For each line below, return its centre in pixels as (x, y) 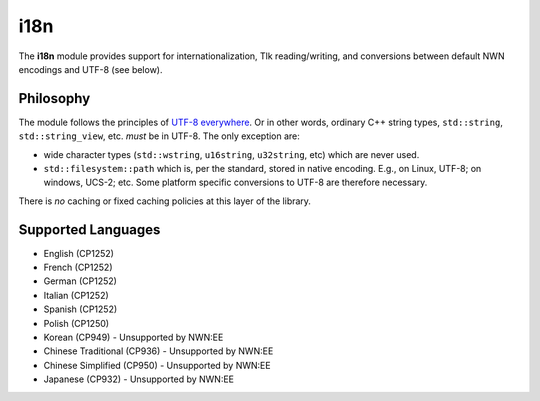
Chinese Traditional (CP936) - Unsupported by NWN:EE (158, 351)
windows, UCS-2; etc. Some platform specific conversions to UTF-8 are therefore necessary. (235, 182)
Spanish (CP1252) (80, 309)
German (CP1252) (80, 281)
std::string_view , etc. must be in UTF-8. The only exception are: (159, 136)
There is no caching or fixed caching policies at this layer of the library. (165, 201)
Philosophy (54, 98)
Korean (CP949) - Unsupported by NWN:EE (133, 337)
